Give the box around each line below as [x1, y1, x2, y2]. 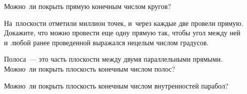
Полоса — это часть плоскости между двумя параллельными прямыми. [4, 54, 223, 64]
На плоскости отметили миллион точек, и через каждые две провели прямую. [4, 17, 243, 28]
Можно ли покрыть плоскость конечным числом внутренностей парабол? [4, 80, 228, 91]
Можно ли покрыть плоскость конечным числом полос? [4, 63, 175, 74]
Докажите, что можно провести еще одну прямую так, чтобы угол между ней [4, 27, 240, 38]
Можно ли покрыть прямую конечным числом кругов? [4, 1, 171, 11]
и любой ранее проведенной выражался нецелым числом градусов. [4, 37, 209, 47]
